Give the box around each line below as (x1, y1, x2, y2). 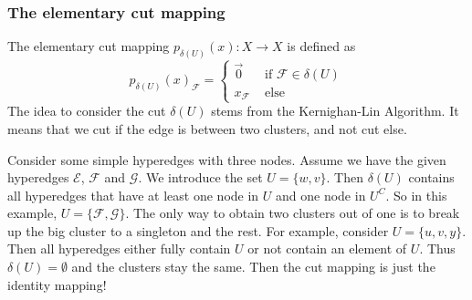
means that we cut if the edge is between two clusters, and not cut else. (7, 119, 407, 138)
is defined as (287, 36, 356, 56)
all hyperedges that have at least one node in (7, 185, 259, 204)
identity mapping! (7, 274, 107, 294)
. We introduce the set (138, 168, 263, 187)
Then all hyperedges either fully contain (7, 239, 231, 258)
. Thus (419, 239, 456, 258)
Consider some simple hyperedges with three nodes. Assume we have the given (7, 150, 446, 169)
